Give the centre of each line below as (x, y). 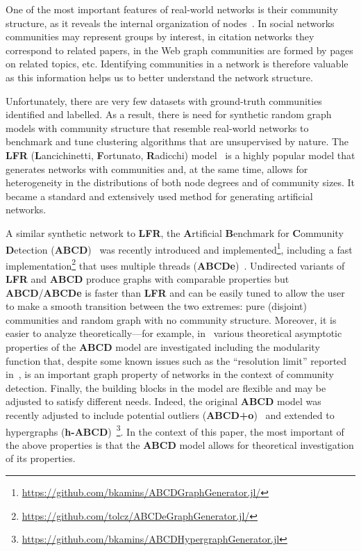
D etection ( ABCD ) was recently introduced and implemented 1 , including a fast (179, 248)
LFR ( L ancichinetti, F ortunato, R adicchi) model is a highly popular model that (180, 155)
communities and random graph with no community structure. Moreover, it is (171, 319)
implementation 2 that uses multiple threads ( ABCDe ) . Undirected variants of (175, 264)
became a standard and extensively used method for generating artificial (159, 196)
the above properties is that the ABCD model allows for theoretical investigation (180, 444)
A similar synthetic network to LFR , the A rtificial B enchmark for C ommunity (175, 232)
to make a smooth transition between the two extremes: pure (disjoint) (156, 306)
